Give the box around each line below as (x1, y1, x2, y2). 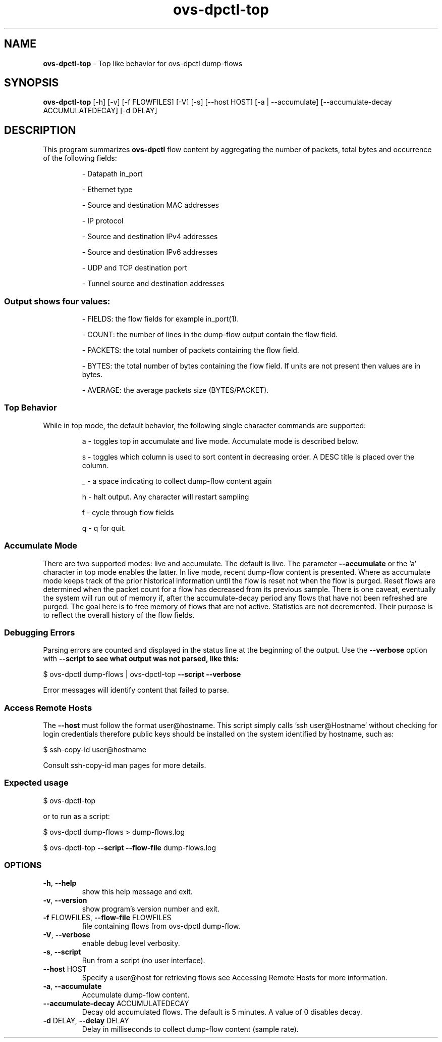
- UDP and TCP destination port (82, 263, 187, 273)
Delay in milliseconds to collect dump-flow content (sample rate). (82, 1024, 299, 1033)
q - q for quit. (82, 523, 126, 532)
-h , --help (43, 878, 77, 887)
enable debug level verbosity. (82, 938, 180, 947)
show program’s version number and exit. (82, 904, 219, 913)
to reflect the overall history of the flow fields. (43, 610, 195, 619)
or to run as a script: (43, 811, 110, 821)
